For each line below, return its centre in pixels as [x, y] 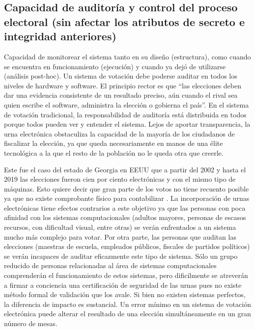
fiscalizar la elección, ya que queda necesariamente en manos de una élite [113, 143]
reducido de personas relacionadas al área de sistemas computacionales [110, 265]
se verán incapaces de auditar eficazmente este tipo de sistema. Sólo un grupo [121, 256]
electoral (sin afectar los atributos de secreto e [125, 21]
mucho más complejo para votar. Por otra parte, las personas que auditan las [120, 236]
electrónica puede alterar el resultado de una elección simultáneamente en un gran [127, 314]
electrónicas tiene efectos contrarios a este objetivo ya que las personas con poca [125, 207]
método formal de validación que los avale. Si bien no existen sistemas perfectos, [125, 294]
